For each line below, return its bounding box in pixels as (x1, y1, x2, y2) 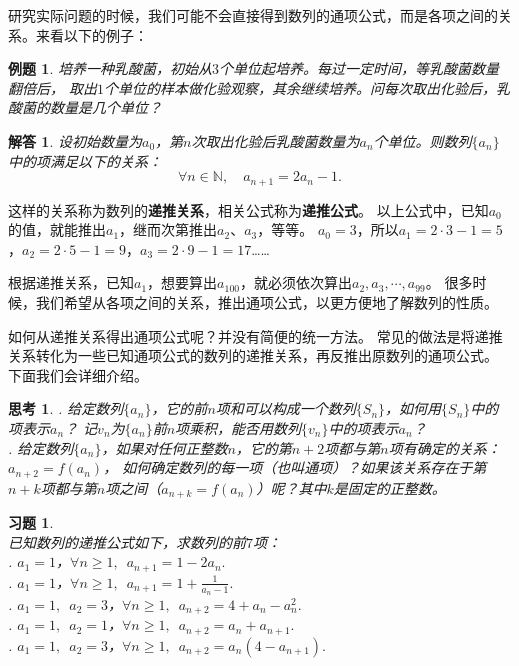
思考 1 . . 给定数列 (8, 398, 124, 419)
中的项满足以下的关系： (8, 150, 162, 171)
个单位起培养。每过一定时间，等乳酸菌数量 (218, 58, 499, 79)
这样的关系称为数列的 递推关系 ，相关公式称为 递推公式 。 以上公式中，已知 (8, 199, 489, 220)
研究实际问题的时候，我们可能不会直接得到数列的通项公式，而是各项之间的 (8, 5, 498, 25)
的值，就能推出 (8, 219, 106, 240)
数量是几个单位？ (49, 97, 162, 118)
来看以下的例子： (35, 24, 148, 45)
